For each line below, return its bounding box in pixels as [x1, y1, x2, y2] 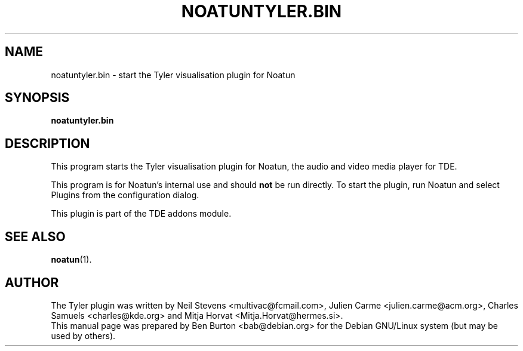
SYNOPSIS [5, 90, 70, 106]
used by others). [51, 330, 116, 341]
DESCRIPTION [5, 136, 90, 151]
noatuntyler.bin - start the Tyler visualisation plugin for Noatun [51, 69, 296, 80]
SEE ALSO [5, 229, 66, 244]
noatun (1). [51, 254, 92, 265]
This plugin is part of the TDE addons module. [51, 208, 232, 219]
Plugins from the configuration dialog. [51, 190, 199, 201]
